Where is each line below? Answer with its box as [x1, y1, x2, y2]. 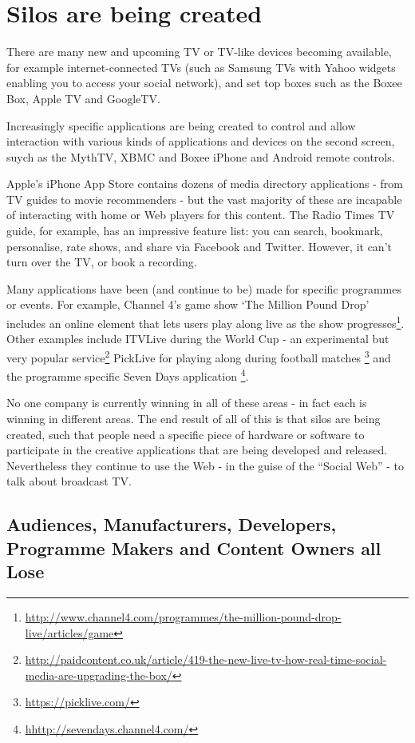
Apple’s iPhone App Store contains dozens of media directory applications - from [6, 175, 403, 192]
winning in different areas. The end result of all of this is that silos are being [6, 409, 381, 426]
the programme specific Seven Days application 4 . [6, 366, 249, 384]
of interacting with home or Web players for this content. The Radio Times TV [6, 206, 395, 223]
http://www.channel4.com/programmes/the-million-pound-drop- [25, 608, 342, 625]
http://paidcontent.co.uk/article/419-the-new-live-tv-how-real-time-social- [25, 651, 387, 668]
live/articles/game [25, 624, 114, 641]
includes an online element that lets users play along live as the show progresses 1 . [6, 313, 405, 331]
